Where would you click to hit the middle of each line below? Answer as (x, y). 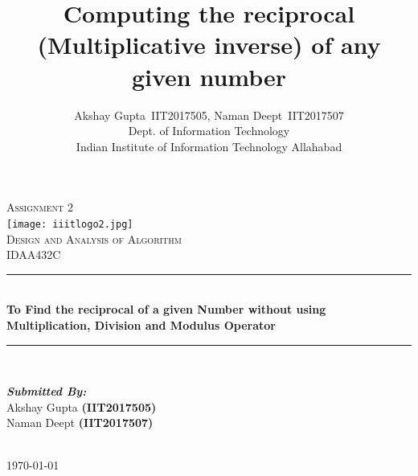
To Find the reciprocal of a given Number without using (166, 309)
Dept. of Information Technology (209, 131)
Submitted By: (47, 391)
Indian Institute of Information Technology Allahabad (209, 146)
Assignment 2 (40, 207)
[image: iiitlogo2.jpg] (70, 224)
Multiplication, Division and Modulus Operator (141, 324)
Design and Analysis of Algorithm (94, 238)
